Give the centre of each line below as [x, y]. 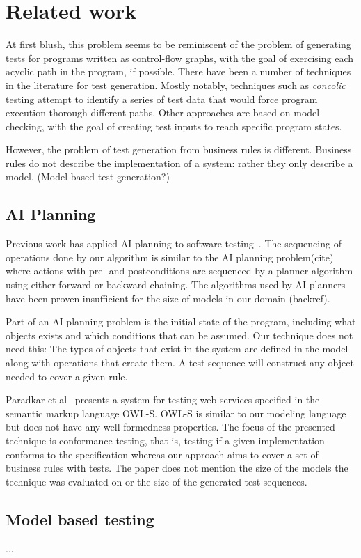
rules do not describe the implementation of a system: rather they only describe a [179, 163]
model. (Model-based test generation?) [88, 177]
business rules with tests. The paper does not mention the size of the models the [177, 468]
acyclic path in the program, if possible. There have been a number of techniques [178, 71]
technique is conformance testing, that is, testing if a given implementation [165, 440]
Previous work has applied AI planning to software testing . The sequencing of [174, 243]
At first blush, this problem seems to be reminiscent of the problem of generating [178, 44]
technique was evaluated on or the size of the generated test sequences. [157, 481]
